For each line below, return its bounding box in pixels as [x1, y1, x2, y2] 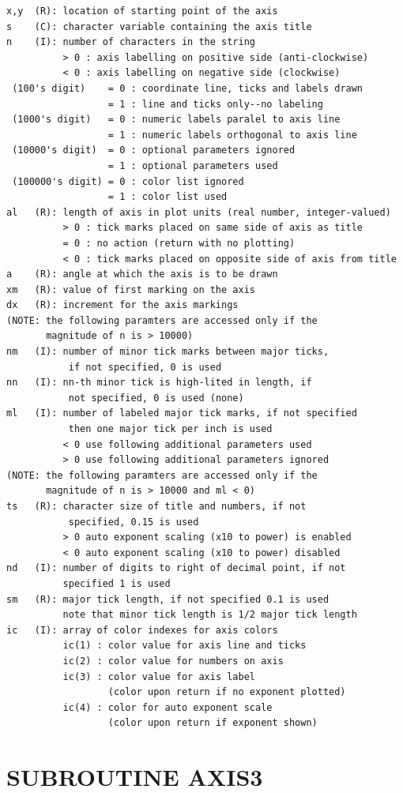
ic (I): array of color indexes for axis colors [6, 624, 278, 636]
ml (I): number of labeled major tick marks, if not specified [6, 408, 357, 419]
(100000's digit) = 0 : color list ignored [12, 175, 244, 187]
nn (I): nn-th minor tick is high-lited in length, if [6, 377, 312, 389]
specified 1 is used [62, 577, 171, 589]
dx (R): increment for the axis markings [6, 299, 239, 311]
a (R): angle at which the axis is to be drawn [6, 269, 278, 280]
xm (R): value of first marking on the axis [6, 284, 255, 295]
